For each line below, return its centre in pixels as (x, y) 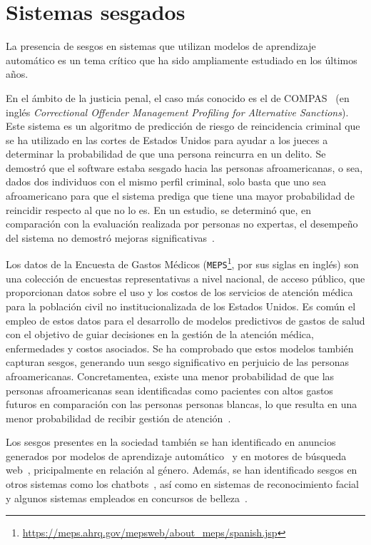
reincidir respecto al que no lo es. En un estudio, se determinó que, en (159, 209)
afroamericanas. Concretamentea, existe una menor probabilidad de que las (170, 376)
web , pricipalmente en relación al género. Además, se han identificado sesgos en (182, 470)
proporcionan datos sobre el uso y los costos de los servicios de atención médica (179, 292)
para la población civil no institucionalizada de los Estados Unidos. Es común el (181, 306)
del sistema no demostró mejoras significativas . (110, 237)
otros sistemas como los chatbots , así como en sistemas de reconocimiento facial (183, 484)
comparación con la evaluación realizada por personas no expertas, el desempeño (182, 224)
